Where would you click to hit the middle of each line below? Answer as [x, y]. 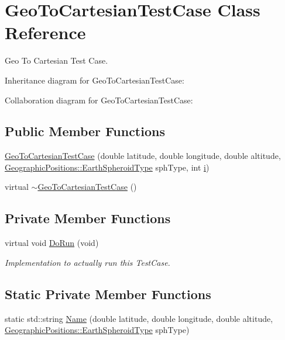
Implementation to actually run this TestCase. [87, 262]
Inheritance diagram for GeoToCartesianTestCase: [95, 80]
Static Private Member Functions [108, 294]
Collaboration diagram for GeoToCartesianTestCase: [99, 100]
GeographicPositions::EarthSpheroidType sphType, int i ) [107, 167]
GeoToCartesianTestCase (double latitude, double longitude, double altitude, [143, 156]
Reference [45, 32]
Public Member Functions [85, 131]
